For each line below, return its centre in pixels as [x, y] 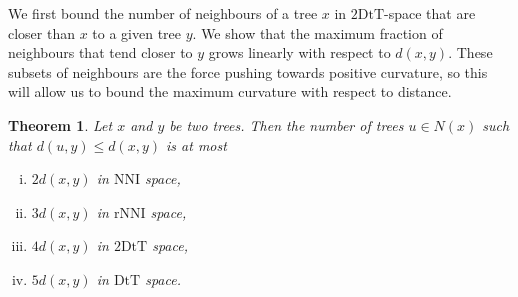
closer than [42, 32]
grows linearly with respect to [299, 52]
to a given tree [137, 32]
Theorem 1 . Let [60, 124]
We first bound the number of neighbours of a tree [163, 13]
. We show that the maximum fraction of [317, 32]
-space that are [430, 13]
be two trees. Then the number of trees [286, 124]
